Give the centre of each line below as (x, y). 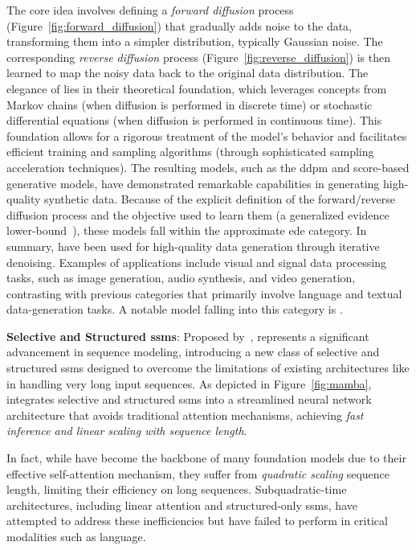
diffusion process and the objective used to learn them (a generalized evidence (198, 214)
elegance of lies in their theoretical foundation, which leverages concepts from (197, 88)
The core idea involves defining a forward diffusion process (150, 10)
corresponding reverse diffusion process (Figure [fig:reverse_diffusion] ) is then (198, 57)
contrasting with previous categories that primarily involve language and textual (204, 293)
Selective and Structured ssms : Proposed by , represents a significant (188, 336)
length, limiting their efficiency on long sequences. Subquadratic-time (177, 489)
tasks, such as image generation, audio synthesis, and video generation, (181, 278)
